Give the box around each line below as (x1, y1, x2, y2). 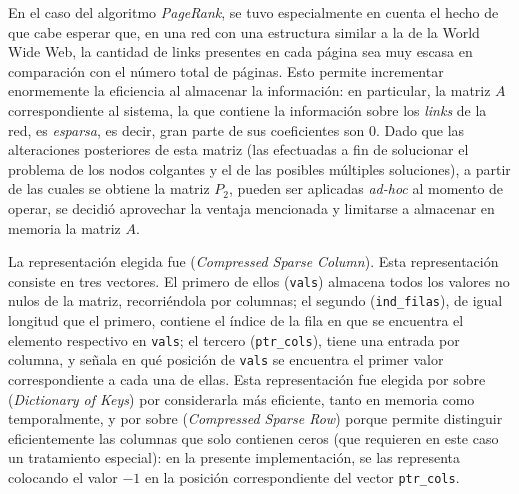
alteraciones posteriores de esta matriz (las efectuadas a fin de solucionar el (8, 139, 469, 160)
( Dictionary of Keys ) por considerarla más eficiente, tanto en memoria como (8, 388, 475, 409)
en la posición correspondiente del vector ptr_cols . (144, 466, 460, 487)
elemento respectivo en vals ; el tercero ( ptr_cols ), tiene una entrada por (8, 329, 460, 350)
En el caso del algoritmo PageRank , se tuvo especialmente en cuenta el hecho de (8, 2, 499, 22)
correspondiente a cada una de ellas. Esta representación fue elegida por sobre (8, 368, 486, 389)
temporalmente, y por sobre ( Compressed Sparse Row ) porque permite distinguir (8, 408, 503, 429)
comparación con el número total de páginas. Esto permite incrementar (8, 60, 444, 81)
